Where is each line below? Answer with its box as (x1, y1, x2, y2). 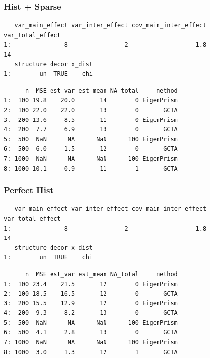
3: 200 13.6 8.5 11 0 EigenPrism (4, 116, 178, 123)
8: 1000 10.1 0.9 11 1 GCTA (4, 165, 178, 172)
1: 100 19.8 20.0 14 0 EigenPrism (4, 97, 178, 104)
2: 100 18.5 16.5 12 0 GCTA (4, 290, 178, 298)
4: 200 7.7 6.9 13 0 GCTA (4, 126, 178, 133)
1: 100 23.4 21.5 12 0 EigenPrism (4, 280, 178, 288)
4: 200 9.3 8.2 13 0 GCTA (4, 309, 178, 317)
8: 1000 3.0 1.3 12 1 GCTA (4, 348, 178, 356)
